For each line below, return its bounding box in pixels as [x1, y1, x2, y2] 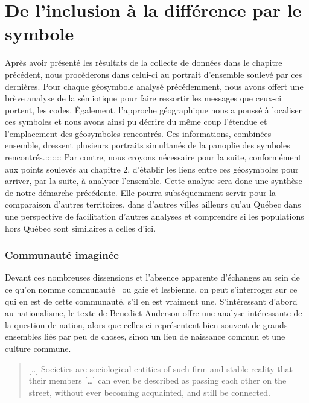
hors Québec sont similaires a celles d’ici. [5, 221, 156, 234]
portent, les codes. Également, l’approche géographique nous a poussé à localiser [5, 103, 302, 116]
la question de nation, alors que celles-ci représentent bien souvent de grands [5, 318, 288, 331]
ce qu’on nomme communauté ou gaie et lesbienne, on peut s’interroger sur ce [5, 283, 298, 296]
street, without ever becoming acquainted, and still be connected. [28, 386, 270, 398]
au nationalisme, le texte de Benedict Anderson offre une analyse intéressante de [5, 306, 302, 319]
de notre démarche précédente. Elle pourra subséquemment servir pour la [5, 186, 276, 198]
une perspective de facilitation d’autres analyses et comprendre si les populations [5, 210, 304, 223]
